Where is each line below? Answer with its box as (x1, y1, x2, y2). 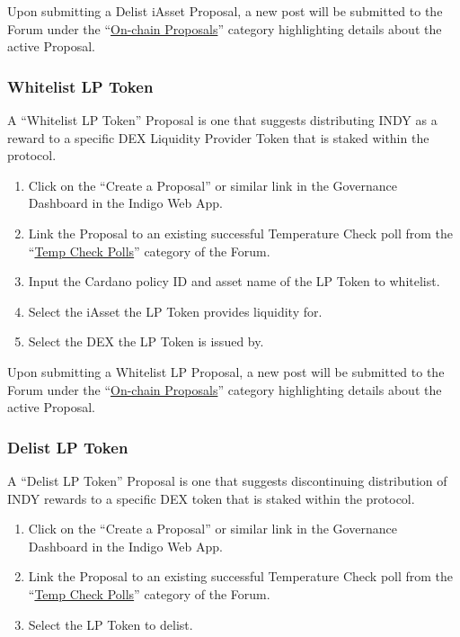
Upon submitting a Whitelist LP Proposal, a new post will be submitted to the (7, 362, 445, 381)
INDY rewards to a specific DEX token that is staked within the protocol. (7, 489, 415, 507)
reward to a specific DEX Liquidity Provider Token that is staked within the (7, 128, 429, 147)
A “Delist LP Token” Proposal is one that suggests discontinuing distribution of (7, 471, 447, 489)
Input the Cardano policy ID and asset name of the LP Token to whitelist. (28, 272, 440, 291)
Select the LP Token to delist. (28, 615, 193, 633)
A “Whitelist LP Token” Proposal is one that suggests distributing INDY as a (7, 111, 438, 129)
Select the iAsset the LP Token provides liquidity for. (28, 301, 323, 320)
